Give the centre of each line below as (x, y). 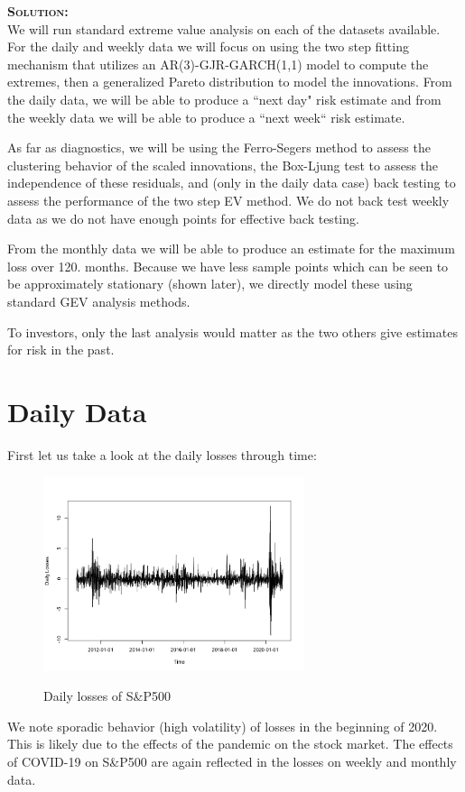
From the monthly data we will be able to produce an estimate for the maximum (231, 249)
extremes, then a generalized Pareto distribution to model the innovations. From (230, 82)
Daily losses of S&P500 (107, 696)
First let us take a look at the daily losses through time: (162, 454)
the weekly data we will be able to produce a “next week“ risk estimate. (206, 117)
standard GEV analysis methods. (99, 301)
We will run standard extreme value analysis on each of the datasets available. (224, 28)
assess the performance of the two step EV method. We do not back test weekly (228, 200)
